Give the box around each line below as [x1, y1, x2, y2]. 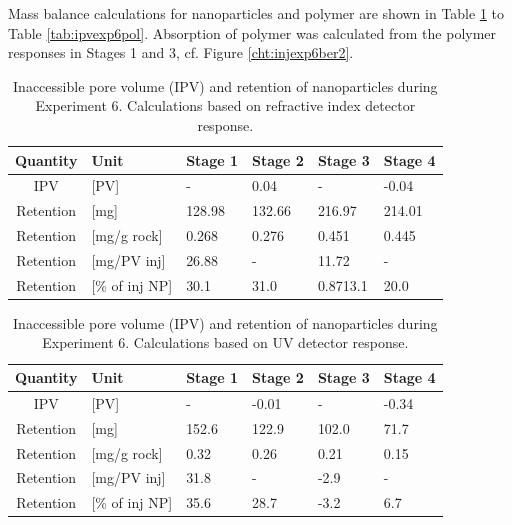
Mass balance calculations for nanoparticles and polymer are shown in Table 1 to [8, 3, 504, 23]
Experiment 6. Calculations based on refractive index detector [35, 95, 416, 116]
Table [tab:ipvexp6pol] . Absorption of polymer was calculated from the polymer [8, 22, 497, 43]
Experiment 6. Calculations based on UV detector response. [42, 332, 409, 353]
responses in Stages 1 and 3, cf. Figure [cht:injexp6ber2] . [8, 42, 354, 63]
